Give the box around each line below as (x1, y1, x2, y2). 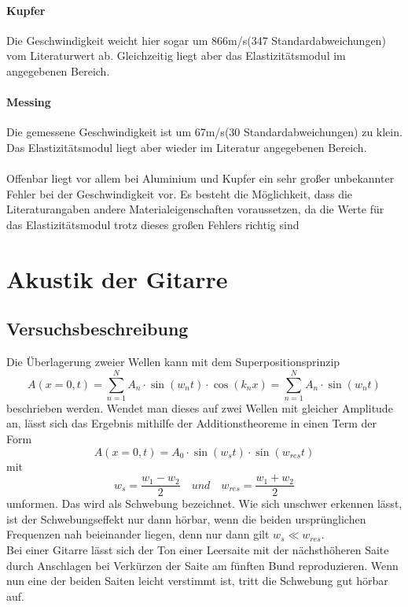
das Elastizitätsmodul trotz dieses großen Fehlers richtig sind (6, 216, 300, 232)
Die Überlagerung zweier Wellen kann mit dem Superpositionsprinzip (6, 353, 340, 370)
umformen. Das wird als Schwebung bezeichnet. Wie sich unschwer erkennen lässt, (6, 495, 402, 512)
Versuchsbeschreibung (6, 316, 189, 341)
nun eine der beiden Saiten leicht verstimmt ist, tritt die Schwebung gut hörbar (6, 572, 388, 589)
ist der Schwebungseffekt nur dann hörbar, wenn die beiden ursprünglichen (6, 510, 366, 527)
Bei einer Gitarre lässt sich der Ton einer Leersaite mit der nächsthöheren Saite (6, 542, 389, 558)
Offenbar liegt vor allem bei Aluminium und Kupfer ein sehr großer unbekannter (6, 170, 395, 187)
